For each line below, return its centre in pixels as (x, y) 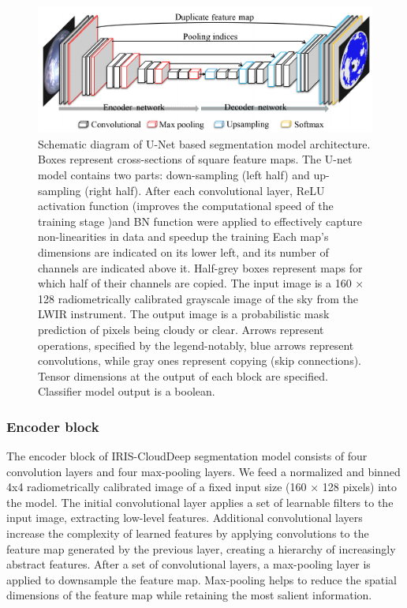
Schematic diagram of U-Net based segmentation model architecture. (204, 143)
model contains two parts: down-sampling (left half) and (174, 174)
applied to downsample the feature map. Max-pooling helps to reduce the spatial (202, 579)
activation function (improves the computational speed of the (186, 206)
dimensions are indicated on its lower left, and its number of (183, 251)
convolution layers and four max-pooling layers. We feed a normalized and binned (203, 471)
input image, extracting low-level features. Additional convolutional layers (185, 518)
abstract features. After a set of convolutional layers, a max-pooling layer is (189, 564)
